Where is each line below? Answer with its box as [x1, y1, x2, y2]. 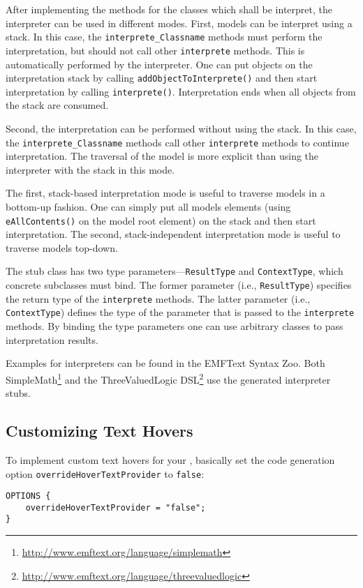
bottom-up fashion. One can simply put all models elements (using [6, 199, 291, 214]
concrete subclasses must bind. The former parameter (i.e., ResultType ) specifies [6, 278, 352, 292]
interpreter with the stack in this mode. [6, 162, 175, 176]
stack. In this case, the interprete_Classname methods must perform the [6, 29, 323, 44]
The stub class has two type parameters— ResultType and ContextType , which [6, 264, 343, 278]
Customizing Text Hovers [6, 420, 193, 442]
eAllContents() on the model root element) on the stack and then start [6, 213, 316, 227]
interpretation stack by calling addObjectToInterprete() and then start [6, 70, 318, 85]
